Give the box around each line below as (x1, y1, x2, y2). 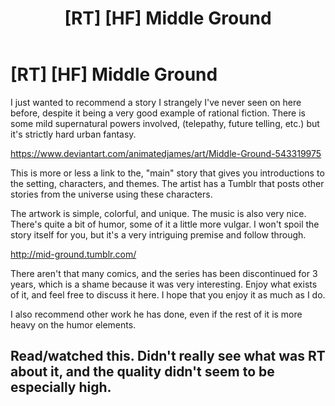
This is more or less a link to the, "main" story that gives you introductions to (10, 167, 325, 179)
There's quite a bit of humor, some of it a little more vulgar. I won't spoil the (10, 218, 320, 230)
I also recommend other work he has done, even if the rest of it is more (10, 308, 303, 320)
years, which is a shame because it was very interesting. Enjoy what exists (10, 278, 318, 290)
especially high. (10, 379, 112, 396)
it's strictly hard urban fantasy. (10, 128, 137, 140)
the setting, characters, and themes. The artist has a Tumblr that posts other (10, 177, 325, 189)
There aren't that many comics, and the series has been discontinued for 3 (10, 267, 318, 279)
